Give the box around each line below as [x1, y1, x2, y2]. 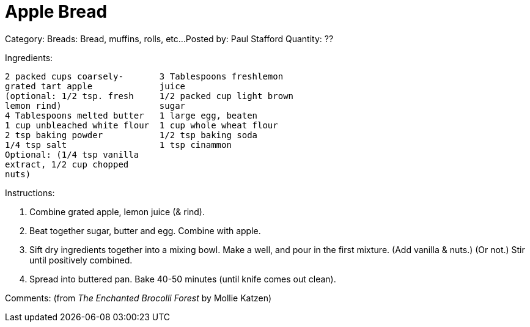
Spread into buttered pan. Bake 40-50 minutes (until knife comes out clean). [29, 273, 336, 284]
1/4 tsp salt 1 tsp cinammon [5, 139, 232, 150]
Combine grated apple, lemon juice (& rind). [29, 206, 205, 217]
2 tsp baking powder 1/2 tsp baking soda [5, 130, 258, 140]
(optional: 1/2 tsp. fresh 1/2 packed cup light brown [5, 90, 294, 101]
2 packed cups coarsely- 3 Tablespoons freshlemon [5, 71, 284, 81]
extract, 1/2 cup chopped [5, 159, 129, 169]
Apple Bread [5, 1, 108, 22]
